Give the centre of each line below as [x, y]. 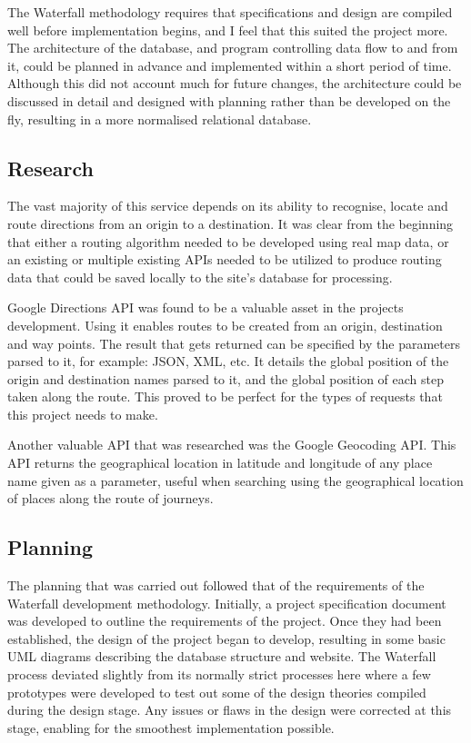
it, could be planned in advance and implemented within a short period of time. [230, 65]
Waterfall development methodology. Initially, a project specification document [227, 603]
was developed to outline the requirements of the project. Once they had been [225, 621]
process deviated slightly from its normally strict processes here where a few [219, 674]
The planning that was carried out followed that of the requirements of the [216, 585]
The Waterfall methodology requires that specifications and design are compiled [230, 12]
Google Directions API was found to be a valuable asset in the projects [205, 307]
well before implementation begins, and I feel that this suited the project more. [228, 30]
